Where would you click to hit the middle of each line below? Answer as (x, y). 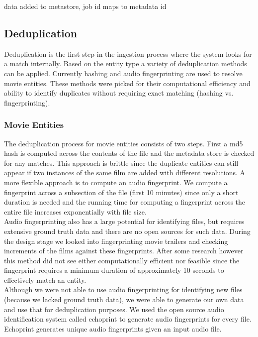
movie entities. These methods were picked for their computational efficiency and (127, 83)
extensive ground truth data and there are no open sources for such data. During (127, 231)
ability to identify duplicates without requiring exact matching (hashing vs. (119, 93)
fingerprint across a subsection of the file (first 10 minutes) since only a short (121, 192)
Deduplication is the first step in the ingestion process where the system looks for (128, 54)
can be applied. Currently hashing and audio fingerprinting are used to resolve (123, 73)
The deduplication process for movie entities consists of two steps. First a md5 (124, 143)
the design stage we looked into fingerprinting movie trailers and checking (116, 241)
